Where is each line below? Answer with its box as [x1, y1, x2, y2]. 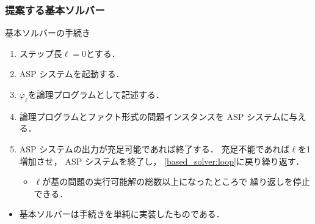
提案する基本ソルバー [5, 2, 105, 17]
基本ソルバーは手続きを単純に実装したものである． [19, 207, 225, 220]
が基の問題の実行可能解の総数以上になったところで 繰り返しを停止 [42, 175, 310, 188]
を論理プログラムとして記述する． [27, 88, 164, 100]
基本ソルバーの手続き [5, 26, 90, 39]
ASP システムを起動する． [19, 67, 125, 80]
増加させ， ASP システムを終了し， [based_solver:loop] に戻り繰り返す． [19, 154, 305, 167]
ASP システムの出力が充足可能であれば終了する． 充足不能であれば [19, 142, 290, 155]
